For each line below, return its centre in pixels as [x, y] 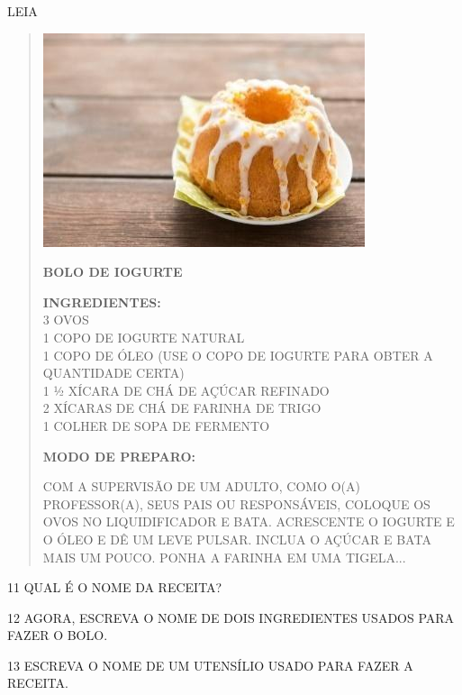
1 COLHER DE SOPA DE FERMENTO [156, 425]
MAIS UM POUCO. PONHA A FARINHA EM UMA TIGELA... [224, 557]
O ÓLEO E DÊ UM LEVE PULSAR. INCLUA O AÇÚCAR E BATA [237, 539]
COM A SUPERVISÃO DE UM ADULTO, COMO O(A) [201, 486]
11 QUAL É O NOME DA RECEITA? [115, 587]
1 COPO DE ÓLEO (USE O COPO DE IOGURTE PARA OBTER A [238, 355]
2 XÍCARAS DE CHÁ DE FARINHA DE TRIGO [182, 408]
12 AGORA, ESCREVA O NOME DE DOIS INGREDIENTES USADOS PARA [231, 617]
